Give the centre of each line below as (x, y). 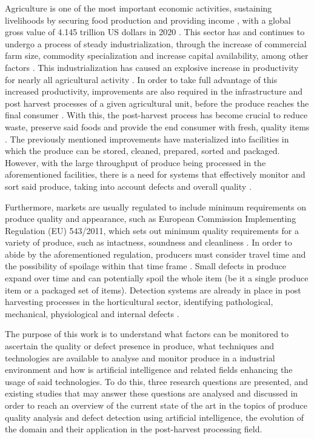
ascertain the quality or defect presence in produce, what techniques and (140, 346)
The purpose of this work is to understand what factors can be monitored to (147, 334)
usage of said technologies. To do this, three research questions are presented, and (157, 381)
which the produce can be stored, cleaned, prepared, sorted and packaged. (142, 151)
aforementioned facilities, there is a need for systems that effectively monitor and (155, 174)
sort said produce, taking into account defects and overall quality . (128, 186)
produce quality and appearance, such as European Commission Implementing (151, 219)
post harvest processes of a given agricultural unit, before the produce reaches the (157, 103)
